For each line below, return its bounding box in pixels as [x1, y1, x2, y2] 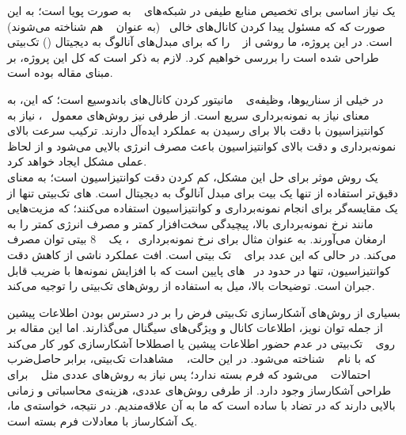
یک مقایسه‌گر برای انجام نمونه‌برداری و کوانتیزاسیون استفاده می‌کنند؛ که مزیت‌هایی [7, 200, 398, 216]
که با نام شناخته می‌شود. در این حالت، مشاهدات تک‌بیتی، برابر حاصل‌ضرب [7, 350, 376, 367]
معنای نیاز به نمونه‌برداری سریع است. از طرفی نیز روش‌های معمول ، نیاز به [7, 106, 370, 123]
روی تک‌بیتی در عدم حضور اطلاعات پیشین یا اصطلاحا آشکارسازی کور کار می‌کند [7, 334, 395, 351]
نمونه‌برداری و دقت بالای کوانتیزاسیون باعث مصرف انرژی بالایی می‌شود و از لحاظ [7, 137, 397, 154]
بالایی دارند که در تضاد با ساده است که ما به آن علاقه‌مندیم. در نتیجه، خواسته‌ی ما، [7, 397, 396, 414]
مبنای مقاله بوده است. [7, 64, 113, 81]
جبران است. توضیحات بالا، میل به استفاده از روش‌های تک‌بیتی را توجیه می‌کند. [7, 277, 375, 294]
